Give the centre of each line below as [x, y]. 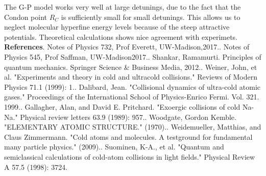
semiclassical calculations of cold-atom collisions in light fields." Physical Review [130, 156]
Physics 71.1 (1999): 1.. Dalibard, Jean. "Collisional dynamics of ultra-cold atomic [132, 86]
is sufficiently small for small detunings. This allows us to [151, 17]
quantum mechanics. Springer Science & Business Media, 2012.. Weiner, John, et [131, 67]
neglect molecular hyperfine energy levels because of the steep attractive [117, 27]
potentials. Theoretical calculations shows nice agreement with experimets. [121, 36]
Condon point [26, 17]
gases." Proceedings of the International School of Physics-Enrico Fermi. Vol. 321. [132, 97]
